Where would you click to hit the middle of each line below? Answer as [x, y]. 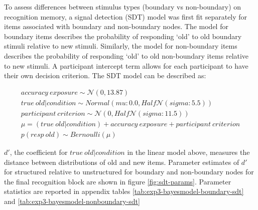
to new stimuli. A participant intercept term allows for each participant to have [126, 65]
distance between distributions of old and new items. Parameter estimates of [122, 162]
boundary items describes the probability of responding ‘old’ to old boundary [123, 36]
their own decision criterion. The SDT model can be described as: [105, 75]
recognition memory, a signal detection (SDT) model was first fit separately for [126, 16]
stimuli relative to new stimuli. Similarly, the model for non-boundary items [121, 46]
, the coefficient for [39, 152]
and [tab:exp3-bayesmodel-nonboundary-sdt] [72, 201]
